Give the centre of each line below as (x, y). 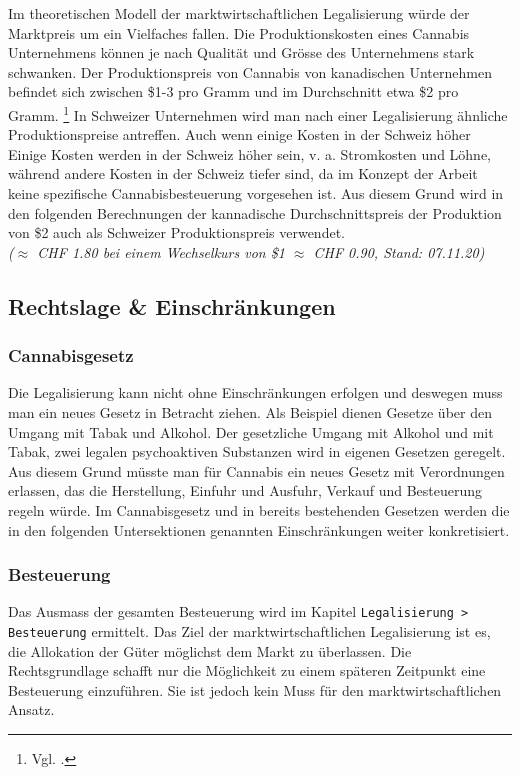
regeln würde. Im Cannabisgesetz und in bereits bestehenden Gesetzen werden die (259, 509)
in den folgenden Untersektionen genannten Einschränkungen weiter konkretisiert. (259, 529)
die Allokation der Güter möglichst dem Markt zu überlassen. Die (210, 650)
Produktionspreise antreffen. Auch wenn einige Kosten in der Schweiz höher (239, 134)
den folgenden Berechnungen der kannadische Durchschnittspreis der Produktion (255, 212)
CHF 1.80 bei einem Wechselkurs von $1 (161, 251)
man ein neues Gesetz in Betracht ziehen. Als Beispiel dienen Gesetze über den (250, 411)
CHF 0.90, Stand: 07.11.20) (399, 251)
